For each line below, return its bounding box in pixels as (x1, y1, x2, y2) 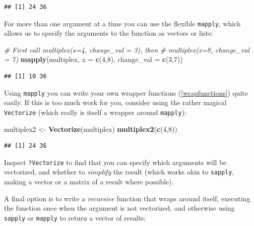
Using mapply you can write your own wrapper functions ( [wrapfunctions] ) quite (4, 87, 248, 98)
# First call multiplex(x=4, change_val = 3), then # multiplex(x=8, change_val (4, 44, 250, 55)
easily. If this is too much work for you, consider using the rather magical (4, 97, 227, 108)
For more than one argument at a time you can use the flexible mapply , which (4, 18, 241, 28)
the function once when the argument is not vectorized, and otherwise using (4, 203, 235, 213)
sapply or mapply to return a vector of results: (4, 212, 146, 223)
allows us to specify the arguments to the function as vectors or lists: (4, 28, 213, 38)
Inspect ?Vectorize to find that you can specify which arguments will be (4, 157, 227, 167)
